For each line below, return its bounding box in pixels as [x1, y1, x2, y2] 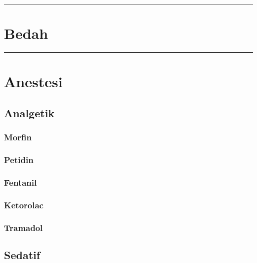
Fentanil [4, 176, 37, 188]
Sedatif [4, 247, 41, 262]
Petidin [4, 154, 34, 166]
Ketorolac [4, 198, 43, 211]
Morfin [4, 131, 32, 143]
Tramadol [4, 221, 43, 233]
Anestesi [4, 71, 63, 92]
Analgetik [4, 105, 55, 120]
